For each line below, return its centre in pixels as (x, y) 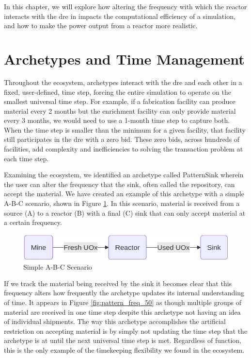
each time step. (26, 158)
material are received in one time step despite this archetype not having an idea (122, 312)
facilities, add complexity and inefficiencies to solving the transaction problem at (124, 149)
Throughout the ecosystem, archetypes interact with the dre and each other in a (123, 82)
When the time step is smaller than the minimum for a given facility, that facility (125, 129)
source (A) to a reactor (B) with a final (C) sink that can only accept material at (125, 213)
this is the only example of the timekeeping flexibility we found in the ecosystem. (124, 349)
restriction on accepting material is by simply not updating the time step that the (126, 331)
